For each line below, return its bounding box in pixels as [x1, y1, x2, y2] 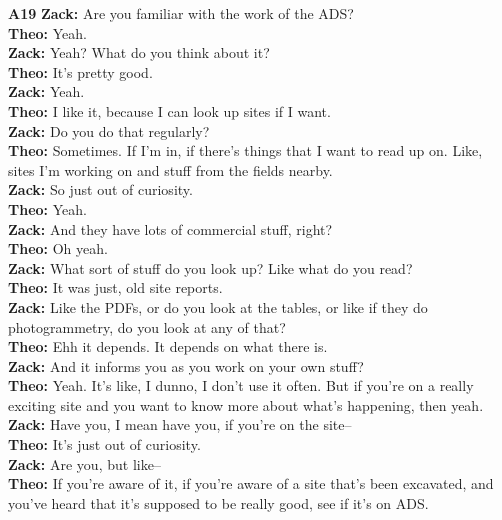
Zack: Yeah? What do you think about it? [8, 42, 270, 63]
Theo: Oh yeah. [8, 238, 108, 259]
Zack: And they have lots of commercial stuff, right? [8, 218, 333, 239]
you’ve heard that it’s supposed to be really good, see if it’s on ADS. [8, 492, 429, 513]
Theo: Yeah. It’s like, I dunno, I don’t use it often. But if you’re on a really [8, 375, 474, 396]
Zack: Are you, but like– [8, 453, 161, 474]
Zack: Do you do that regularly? [8, 120, 210, 141]
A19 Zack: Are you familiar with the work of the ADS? [8, 3, 354, 23]
